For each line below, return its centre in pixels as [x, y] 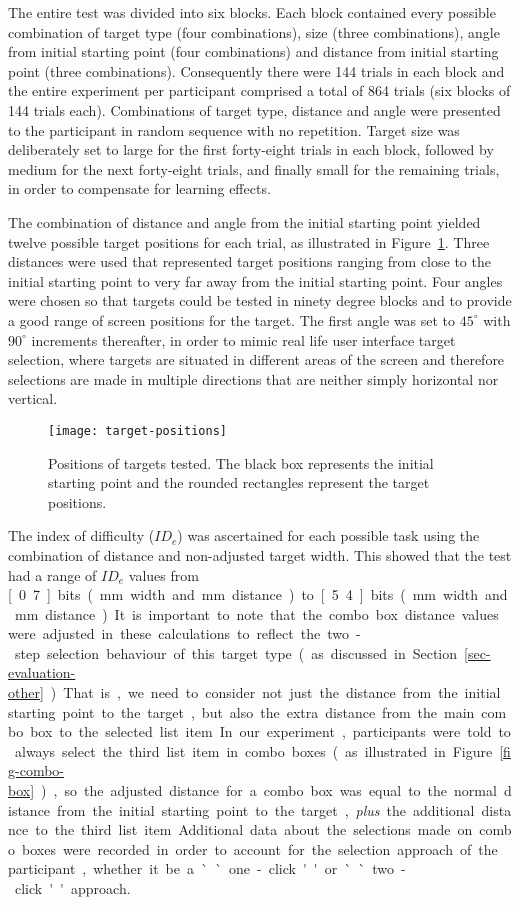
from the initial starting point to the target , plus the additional [266, 809]
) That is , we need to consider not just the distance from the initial [275, 692]
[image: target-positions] [137, 430]
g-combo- [36, 770]
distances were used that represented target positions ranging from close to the [249, 261]
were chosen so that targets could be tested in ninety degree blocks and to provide [260, 300]
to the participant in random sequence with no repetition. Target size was [234, 129]
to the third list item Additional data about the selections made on [254, 829]
